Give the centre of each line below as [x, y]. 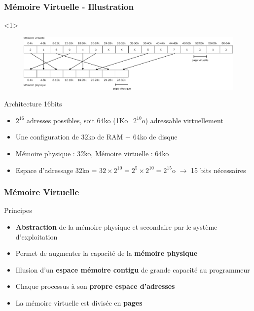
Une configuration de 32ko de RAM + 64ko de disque [96, 137]
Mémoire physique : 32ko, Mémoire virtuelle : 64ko [92, 153]
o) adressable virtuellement [182, 120]
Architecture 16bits [33, 104]
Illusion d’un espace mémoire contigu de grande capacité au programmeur [133, 269]
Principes [18, 210]
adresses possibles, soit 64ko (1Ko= [80, 120]
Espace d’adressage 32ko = [56, 170]
